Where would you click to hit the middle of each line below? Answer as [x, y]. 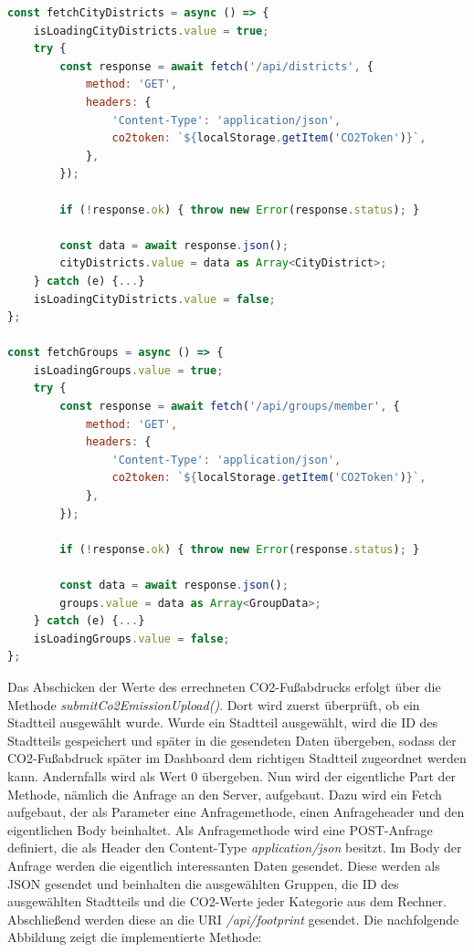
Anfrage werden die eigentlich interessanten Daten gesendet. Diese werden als [224, 865]
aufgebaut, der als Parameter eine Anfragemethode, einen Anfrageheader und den [236, 812]
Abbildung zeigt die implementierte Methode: [135, 937]
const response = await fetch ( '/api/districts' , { [216, 66]
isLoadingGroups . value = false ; [132, 638]
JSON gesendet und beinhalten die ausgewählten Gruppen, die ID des [203, 883]
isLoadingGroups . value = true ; [128, 370]
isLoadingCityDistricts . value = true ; [151, 31]
